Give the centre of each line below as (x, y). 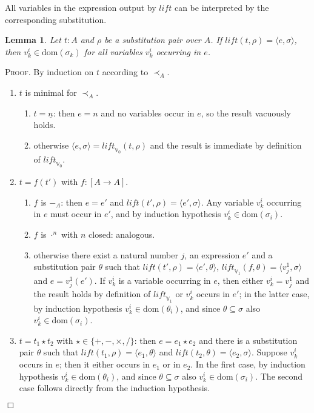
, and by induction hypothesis (166, 214)
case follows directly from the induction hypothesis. (115, 388)
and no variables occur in (148, 112)
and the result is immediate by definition (226, 145)
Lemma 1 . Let (33, 40)
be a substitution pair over (153, 40)
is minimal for (51, 92)
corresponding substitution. (56, 19)
